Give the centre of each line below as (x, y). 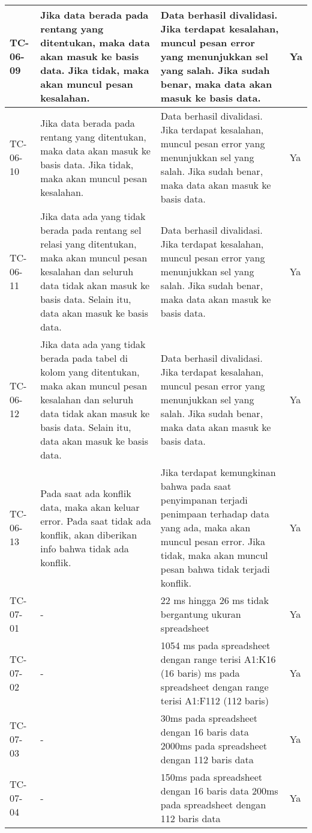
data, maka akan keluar (90, 507)
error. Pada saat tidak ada (96, 520)
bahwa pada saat (196, 486)
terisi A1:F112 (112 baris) (214, 700)
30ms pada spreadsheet (209, 718)
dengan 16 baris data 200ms (219, 791)
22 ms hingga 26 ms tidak (214, 600)
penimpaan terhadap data (215, 514)
